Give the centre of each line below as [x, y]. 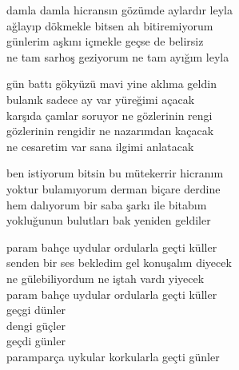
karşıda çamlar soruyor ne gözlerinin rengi [110, 115]
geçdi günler [36, 341]
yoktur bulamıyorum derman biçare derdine [114, 188]
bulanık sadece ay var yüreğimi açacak [101, 99]
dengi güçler [36, 325]
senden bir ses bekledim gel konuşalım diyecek [119, 263]
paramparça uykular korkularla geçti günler [113, 356]
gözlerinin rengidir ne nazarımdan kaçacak [110, 131]
